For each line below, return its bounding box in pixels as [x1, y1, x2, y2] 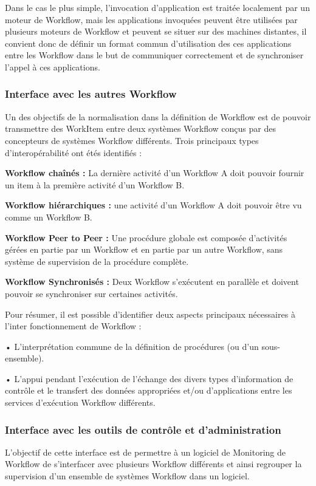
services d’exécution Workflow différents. [5, 396, 156, 409]
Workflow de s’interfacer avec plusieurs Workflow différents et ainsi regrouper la [5, 457, 302, 470]
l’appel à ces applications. [5, 60, 100, 73]
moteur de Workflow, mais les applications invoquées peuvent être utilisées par [5, 13, 298, 26]
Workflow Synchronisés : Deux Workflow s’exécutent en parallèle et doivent [5, 275, 299, 288]
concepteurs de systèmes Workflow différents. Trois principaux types [5, 134, 259, 146]
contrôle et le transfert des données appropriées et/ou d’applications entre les [5, 384, 292, 397]
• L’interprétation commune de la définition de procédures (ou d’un [5, 340, 259, 352]
